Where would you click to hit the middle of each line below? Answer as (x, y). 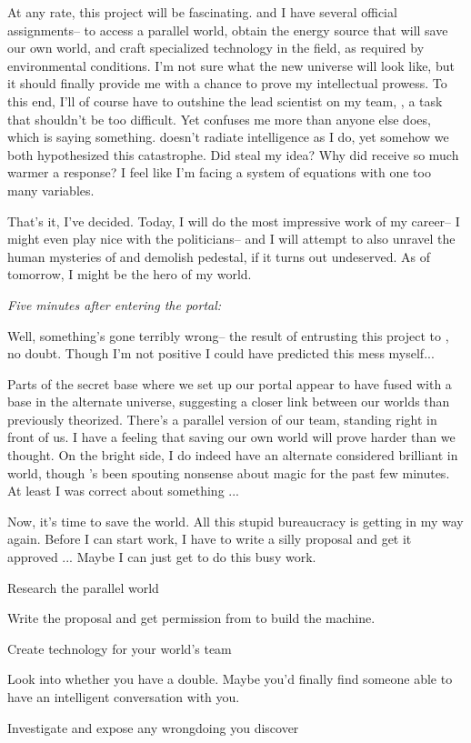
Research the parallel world (83, 587)
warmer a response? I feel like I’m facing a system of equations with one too (219, 172)
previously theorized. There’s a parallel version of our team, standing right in (222, 419)
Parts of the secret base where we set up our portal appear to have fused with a (230, 383)
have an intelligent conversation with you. (124, 697)
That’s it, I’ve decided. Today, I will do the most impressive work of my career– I (234, 221)
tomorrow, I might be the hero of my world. (130, 274)
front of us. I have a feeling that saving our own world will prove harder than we (231, 437)
